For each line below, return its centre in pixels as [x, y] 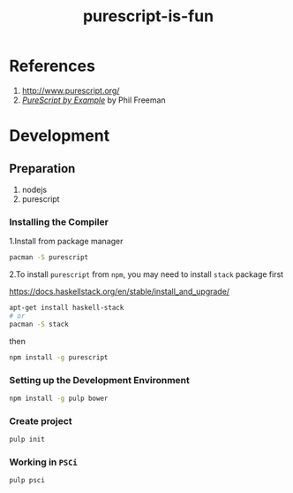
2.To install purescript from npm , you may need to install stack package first [146, 274]
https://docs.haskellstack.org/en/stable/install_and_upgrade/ [120, 292]
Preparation [42, 169]
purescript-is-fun [148, 16]
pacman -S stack [39, 324]
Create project [41, 420]
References [52, 66]
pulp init [27, 440]
